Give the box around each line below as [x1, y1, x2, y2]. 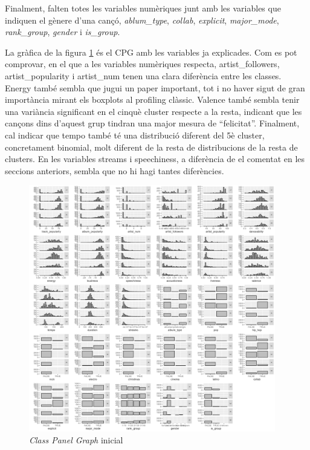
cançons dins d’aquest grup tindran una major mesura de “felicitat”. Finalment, [5, 117, 300, 129]
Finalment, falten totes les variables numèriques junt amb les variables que [5, 2, 281, 14]
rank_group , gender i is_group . [5, 25, 120, 38]
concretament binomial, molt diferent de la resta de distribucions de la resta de [5, 140, 298, 153]
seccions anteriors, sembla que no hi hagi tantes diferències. [5, 164, 224, 177]
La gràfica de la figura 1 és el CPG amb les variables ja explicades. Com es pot [5, 45, 297, 58]
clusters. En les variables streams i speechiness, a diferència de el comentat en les [5, 152, 305, 165]
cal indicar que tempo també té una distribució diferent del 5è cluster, [5, 128, 265, 141]
